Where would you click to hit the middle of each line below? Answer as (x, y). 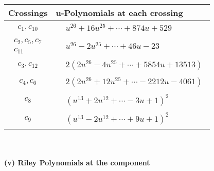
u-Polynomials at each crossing (119, 13)
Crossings (28, 13)
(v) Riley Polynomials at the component (77, 163)
